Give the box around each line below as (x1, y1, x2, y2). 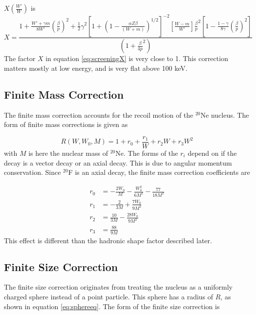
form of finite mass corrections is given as (4, 119, 128, 129)
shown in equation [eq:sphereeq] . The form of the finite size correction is (4, 301, 220, 311)
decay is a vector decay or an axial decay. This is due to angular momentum (4, 157, 232, 168)
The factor (4, 53, 36, 63)
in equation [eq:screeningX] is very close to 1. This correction (45, 53, 228, 63)
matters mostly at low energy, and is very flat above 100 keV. (4, 63, 188, 73)
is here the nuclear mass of (28, 148, 108, 158)
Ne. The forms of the (115, 148, 178, 158)
